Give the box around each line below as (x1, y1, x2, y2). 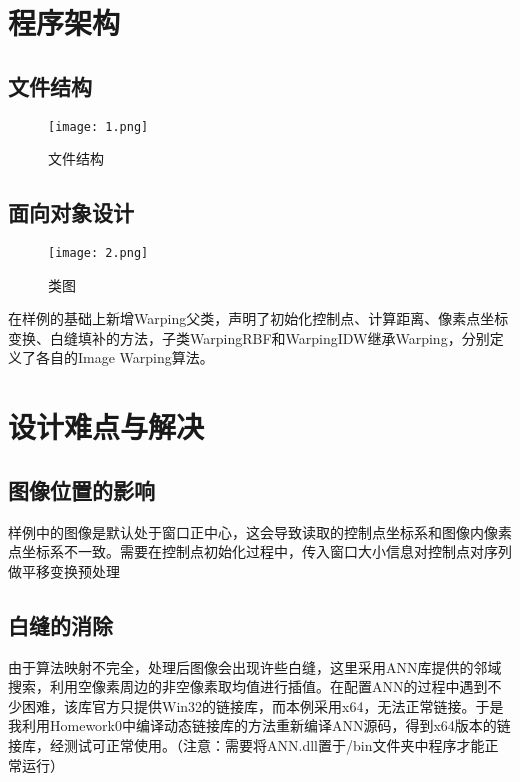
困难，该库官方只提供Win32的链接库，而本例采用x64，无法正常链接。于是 (21, 695, 504, 716)
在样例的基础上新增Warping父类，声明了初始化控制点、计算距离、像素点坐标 (8, 308, 509, 329)
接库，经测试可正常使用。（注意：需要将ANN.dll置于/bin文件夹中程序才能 (8, 735, 485, 755)
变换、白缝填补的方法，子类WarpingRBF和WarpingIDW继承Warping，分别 (8, 327, 490, 348)
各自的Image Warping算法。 (35, 347, 214, 368)
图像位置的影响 (8, 474, 155, 505)
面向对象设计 (8, 197, 134, 228)
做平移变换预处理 (8, 560, 120, 581)
